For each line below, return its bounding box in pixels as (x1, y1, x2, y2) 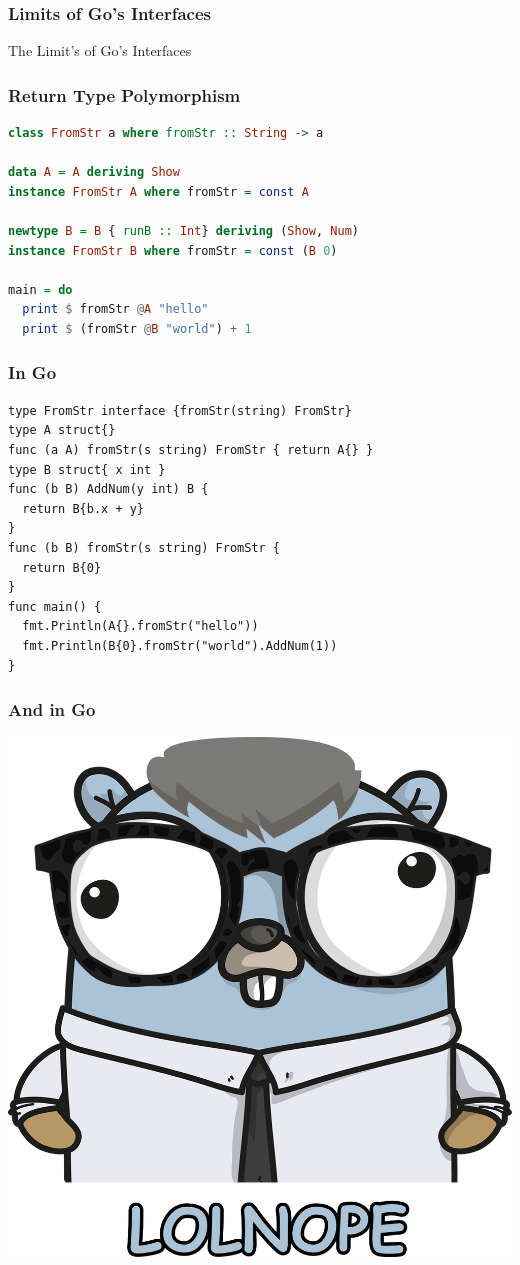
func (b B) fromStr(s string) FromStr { (8, 540, 281, 555)
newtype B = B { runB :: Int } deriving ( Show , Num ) (8, 224, 359, 238)
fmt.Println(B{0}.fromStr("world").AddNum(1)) (22, 638, 338, 653)
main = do (8, 282, 73, 297)
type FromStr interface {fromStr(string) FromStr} (8, 403, 352, 418)
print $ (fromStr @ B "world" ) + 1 (22, 321, 252, 336)
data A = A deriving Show (8, 165, 180, 180)
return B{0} (22, 560, 102, 575)
